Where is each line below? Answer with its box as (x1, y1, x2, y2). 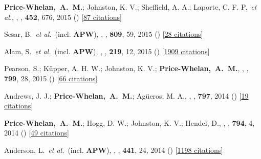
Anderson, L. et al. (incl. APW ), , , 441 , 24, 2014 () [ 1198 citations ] (4, 144, 223, 155)
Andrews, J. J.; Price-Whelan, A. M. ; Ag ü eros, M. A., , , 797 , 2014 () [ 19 (4, 90, 249, 101)
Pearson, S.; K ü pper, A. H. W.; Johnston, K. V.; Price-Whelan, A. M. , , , (4, 63, 249, 74)
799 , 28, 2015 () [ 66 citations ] (4, 73, 98, 83)
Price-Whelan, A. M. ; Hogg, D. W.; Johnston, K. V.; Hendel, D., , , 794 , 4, (4, 117, 255, 128)
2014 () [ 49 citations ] (4, 127, 69, 138)
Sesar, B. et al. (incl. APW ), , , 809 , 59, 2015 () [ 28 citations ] (4, 29, 203, 39)
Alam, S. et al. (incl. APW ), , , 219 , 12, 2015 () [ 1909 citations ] (4, 46, 210, 56)
